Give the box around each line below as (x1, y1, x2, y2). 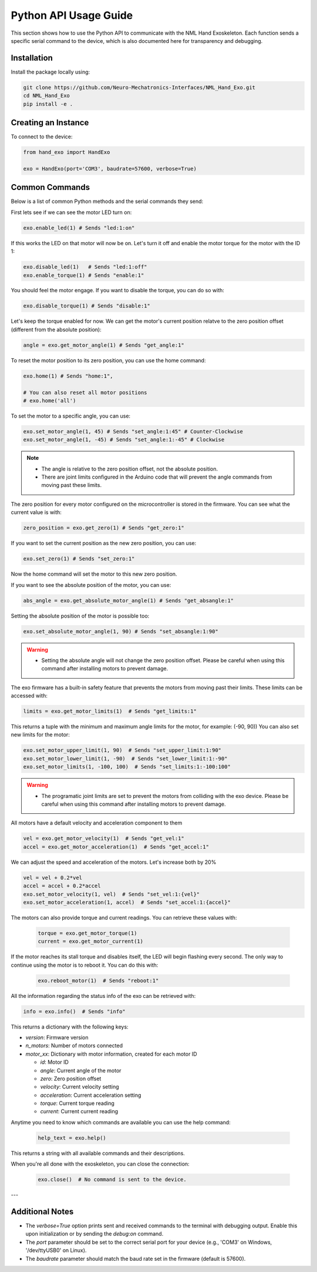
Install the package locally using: (11, 68, 90, 75)
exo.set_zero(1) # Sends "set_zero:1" (23, 556, 135, 562)
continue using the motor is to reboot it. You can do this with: (11, 961, 158, 969)
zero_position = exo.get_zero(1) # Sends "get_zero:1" (23, 525, 184, 532)
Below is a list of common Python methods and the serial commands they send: (11, 198, 204, 205)
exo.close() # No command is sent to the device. (38, 1176, 187, 1183)
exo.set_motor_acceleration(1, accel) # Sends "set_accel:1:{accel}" (23, 899, 231, 906)
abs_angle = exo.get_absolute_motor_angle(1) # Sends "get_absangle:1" (23, 597, 234, 604)
